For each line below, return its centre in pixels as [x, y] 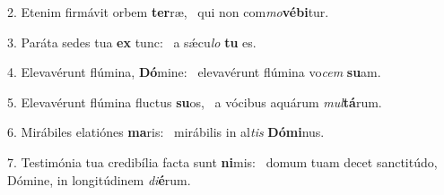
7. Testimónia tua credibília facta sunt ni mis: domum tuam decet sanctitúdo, [222, 161]
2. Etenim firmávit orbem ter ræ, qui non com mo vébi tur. [168, 12]
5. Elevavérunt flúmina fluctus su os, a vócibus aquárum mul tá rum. [195, 102]
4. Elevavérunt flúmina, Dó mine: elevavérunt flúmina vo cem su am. [194, 72]
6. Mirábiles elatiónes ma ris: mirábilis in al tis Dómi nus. [166, 132]
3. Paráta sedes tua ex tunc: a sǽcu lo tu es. [132, 42]
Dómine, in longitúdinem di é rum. [99, 179]
